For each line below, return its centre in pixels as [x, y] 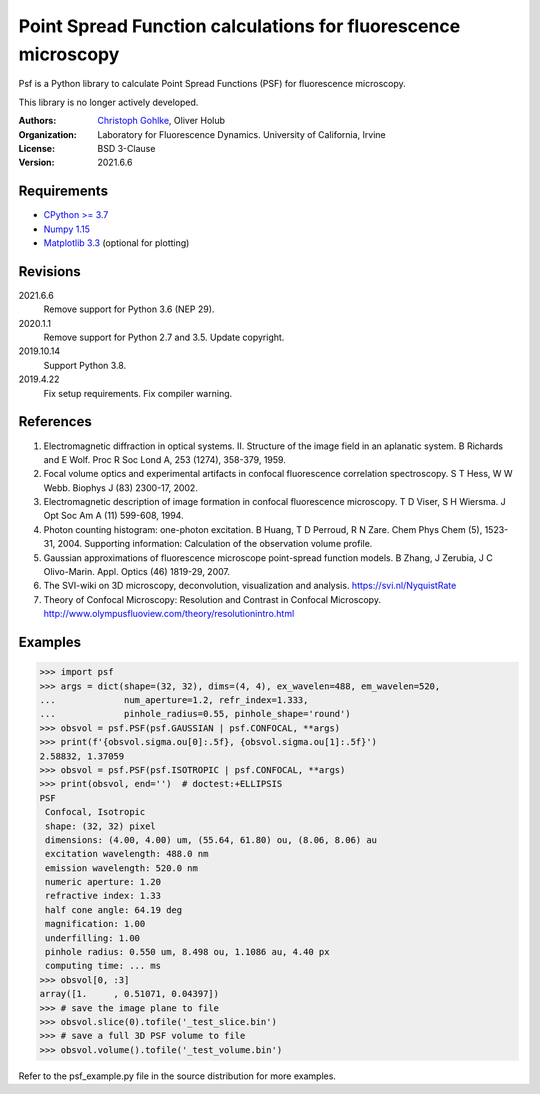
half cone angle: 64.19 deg [114, 909]
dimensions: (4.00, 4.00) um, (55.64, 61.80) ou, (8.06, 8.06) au [211, 839]
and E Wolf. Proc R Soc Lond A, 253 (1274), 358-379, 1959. [165, 459]
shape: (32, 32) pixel [101, 826]
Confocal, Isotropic [95, 812]
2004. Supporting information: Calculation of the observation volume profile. [215, 544]
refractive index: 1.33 [103, 896]
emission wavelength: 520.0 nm [122, 868]
